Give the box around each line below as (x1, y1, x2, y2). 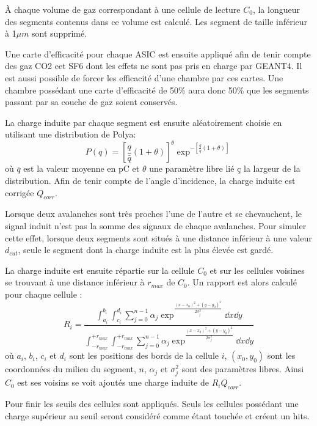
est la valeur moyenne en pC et (23, 162, 140, 175)
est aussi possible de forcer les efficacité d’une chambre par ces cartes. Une (5, 71, 283, 84)
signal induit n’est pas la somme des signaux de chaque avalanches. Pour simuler (5, 219, 307, 232)
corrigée (5, 186, 34, 199)
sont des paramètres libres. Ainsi (181, 362, 304, 375)
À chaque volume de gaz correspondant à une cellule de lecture (5, 3, 241, 15)
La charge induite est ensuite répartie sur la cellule (5, 263, 195, 276)
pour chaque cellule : (5, 287, 82, 300)
